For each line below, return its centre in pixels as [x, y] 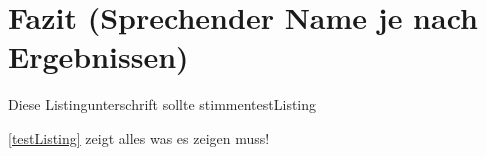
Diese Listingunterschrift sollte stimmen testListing [162, 104]
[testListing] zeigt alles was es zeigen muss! [139, 137]
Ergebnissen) [98, 56]
